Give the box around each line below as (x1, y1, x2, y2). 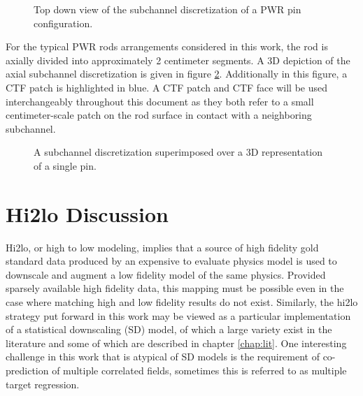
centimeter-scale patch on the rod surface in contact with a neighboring (6, 108, 312, 122)
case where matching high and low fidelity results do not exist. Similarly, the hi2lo (6, 295, 358, 309)
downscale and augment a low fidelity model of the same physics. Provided (6, 267, 326, 281)
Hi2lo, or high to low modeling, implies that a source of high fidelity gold (6, 240, 319, 254)
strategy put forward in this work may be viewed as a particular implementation (6, 308, 351, 323)
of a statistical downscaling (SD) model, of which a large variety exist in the (6, 322, 332, 337)
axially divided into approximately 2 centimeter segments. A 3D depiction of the (6, 52, 350, 67)
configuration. (34, 15, 93, 30)
